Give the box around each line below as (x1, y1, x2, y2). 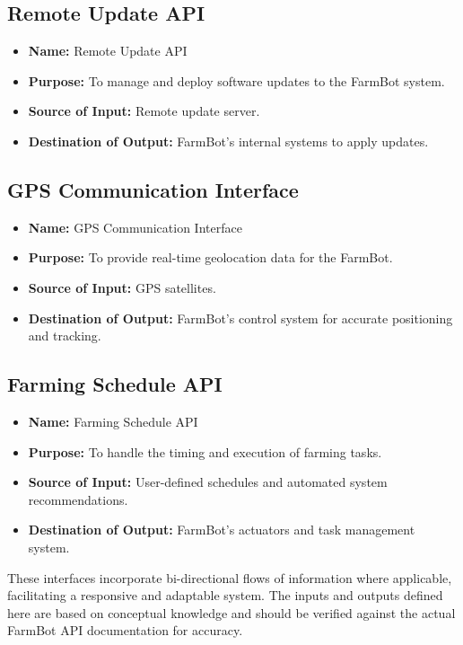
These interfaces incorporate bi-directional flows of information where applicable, (7, 568, 452, 587)
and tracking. (28, 326, 101, 345)
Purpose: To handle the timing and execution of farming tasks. (28, 442, 382, 461)
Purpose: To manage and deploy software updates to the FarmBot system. (28, 71, 445, 90)
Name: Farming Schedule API (28, 411, 198, 430)
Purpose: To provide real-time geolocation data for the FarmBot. (28, 248, 393, 267)
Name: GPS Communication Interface (28, 217, 242, 236)
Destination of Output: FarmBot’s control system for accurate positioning (28, 308, 453, 327)
